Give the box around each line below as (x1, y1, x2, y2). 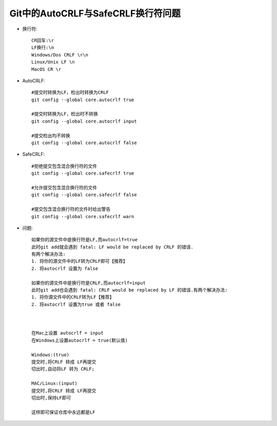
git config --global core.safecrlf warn (31, 214, 134, 219)
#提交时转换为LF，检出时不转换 (31, 111, 98, 117)
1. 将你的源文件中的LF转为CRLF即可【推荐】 (31, 258, 128, 264)
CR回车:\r (31, 37, 54, 43)
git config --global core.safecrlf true (31, 170, 134, 177)
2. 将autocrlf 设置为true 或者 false (31, 301, 121, 307)
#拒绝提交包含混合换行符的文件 (31, 163, 97, 169)
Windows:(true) (31, 352, 70, 358)
